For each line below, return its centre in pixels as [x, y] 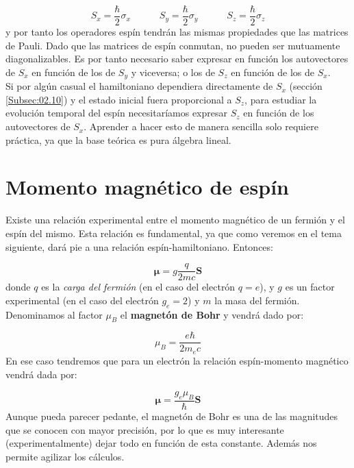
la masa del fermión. [257, 300]
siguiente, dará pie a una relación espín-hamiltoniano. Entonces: [139, 246]
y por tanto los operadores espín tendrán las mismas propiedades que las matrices [177, 32]
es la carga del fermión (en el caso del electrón [138, 287]
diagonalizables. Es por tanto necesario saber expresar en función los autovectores [177, 59]
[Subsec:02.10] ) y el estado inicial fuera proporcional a [119, 99]
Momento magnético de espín [147, 187]
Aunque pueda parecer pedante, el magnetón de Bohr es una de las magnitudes [172, 416]
